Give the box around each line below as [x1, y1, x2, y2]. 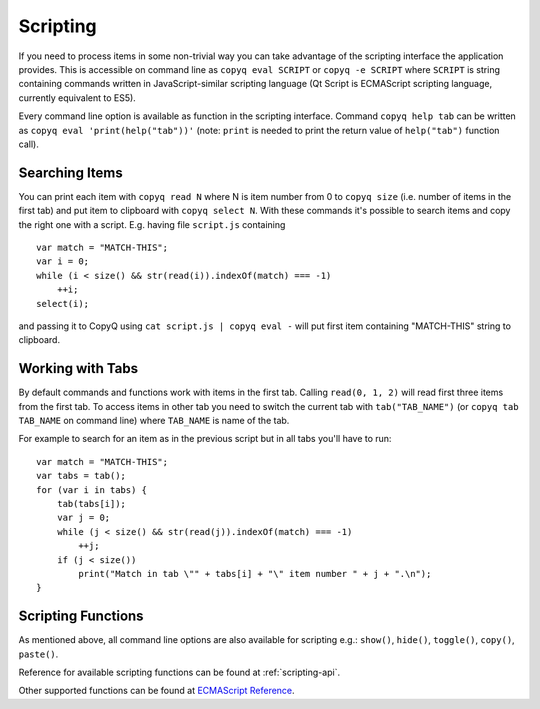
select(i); [36, 298, 90, 309]
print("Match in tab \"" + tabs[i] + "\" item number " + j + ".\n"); [78, 568, 432, 579]
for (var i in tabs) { [36, 484, 148, 495]
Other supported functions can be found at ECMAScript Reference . [18, 685, 295, 697]
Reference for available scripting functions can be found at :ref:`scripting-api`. [18, 666, 340, 678]
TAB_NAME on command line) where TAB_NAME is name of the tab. [18, 415, 290, 426]
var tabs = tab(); [36, 470, 127, 482]
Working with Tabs [18, 360, 139, 377]
